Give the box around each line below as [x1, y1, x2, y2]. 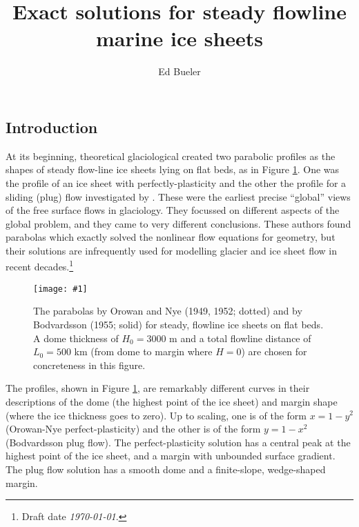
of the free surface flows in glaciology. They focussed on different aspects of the [6, 203, 340, 217]
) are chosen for [241, 344, 307, 359]
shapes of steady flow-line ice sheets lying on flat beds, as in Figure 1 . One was [6, 162, 340, 177]
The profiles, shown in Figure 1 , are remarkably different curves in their [6, 381, 310, 395]
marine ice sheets [95, 24, 264, 52]
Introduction [6, 116, 98, 137]
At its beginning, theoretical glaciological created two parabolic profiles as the [6, 148, 336, 163]
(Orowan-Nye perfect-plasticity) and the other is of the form [6, 421, 261, 436]
